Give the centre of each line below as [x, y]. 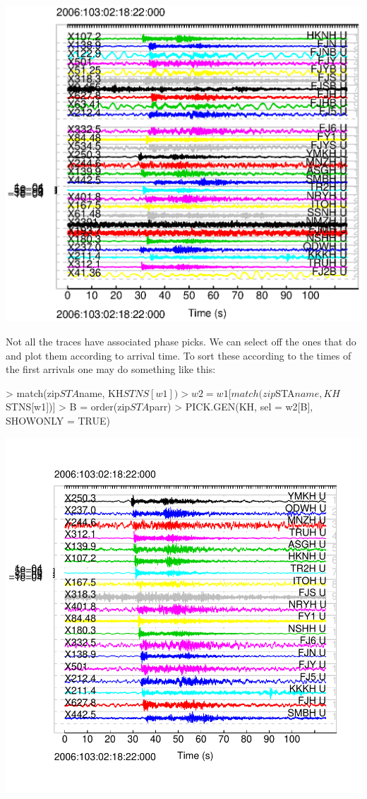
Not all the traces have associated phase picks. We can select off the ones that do [181, 341]
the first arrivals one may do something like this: [111, 369]
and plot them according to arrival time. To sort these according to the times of [179, 355]
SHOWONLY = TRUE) [58, 420]
